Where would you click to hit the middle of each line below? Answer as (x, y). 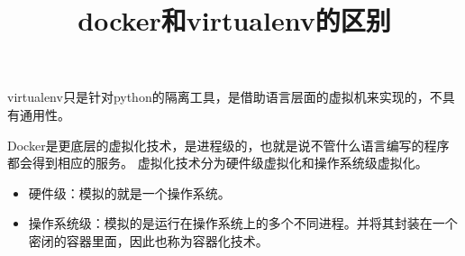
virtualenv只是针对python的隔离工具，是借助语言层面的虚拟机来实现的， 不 (225, 97)
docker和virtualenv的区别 (234, 20)
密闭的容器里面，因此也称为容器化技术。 (148, 240)
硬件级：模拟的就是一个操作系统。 (129, 192)
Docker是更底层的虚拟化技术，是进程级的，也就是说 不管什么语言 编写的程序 (228, 145)
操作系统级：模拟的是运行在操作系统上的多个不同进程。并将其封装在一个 (243, 223)
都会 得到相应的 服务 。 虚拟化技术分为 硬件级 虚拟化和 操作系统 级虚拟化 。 (218, 163)
